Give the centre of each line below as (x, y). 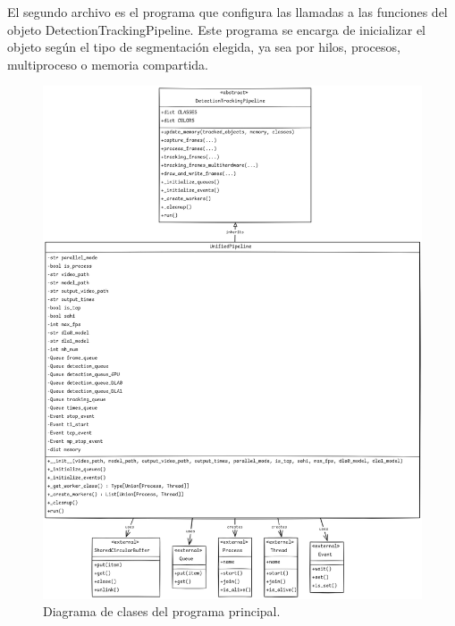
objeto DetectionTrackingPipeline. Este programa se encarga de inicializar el (216, 29)
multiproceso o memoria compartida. (108, 64)
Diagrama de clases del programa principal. (162, 611)
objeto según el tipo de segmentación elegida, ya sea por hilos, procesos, (204, 47)
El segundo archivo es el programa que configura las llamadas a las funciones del (227, 12)
